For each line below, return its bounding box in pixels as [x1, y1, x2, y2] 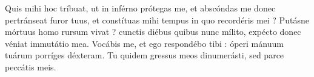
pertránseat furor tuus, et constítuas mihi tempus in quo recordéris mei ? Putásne [5, 13, 309, 26]
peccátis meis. [5, 60, 56, 73]
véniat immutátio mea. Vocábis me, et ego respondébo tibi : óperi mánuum [5, 37, 284, 49]
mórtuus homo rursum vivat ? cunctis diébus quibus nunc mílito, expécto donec [5, 25, 301, 38]
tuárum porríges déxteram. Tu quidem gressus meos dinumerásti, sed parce [5, 49, 284, 61]
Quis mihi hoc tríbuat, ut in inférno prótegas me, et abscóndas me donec [5, 2, 276, 14]
